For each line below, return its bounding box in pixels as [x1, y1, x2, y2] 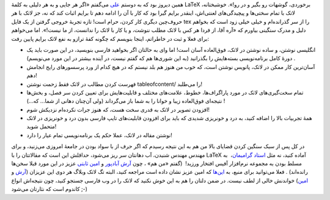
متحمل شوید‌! [26, 123, 57, 130]
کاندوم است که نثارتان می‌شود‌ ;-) [11, 185, 88, 193]
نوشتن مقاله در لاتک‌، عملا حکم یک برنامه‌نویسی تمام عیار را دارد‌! [26, 131, 172, 138]
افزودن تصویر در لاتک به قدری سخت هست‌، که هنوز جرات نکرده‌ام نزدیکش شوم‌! [26, 105, 210, 113]
